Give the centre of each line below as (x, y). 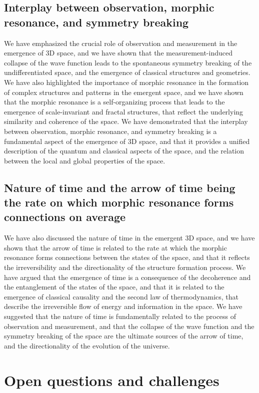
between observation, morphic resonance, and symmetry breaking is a (110, 131)
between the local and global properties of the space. (85, 160)
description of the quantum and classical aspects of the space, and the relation (124, 151)
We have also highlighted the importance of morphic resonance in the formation (126, 82)
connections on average (65, 217)
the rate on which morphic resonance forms (119, 202)
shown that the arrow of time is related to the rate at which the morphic (115, 247)
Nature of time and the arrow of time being (120, 187)
